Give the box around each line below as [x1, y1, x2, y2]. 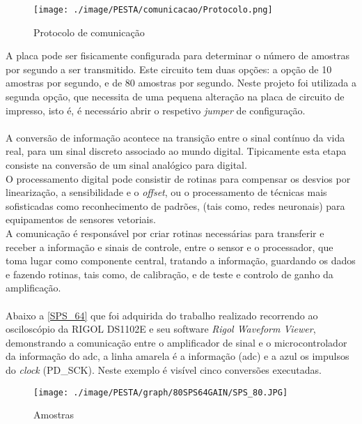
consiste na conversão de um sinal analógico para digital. [6, 158, 247, 172]
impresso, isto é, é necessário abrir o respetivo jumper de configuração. [6, 103, 306, 117]
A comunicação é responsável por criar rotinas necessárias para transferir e [6, 225, 324, 240]
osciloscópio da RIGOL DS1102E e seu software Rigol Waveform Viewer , [6, 321, 316, 336]
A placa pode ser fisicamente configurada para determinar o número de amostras [6, 48, 350, 63]
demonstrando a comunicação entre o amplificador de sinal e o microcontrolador [6, 335, 347, 349]
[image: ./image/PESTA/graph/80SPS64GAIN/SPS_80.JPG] [33, 387, 288, 397]
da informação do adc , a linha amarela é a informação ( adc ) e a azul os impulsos [6, 349, 349, 363]
